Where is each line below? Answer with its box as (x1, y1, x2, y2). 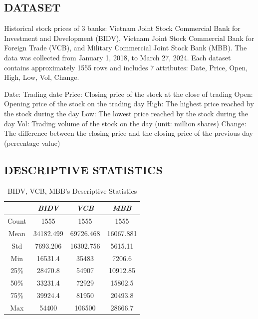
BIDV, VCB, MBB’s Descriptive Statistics (7, 185, 137, 196)
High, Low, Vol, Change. (4, 72, 79, 82)
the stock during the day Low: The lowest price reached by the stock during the (4, 108, 248, 118)
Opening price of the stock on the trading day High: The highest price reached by (4, 98, 254, 109)
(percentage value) (4, 137, 60, 148)
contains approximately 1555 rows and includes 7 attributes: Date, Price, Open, (4, 62, 248, 72)
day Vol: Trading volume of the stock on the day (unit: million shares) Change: (4, 118, 247, 128)
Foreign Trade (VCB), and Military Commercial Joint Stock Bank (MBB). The (4, 42, 247, 53)
